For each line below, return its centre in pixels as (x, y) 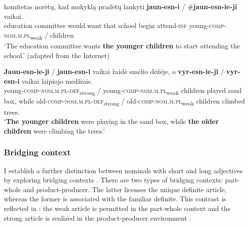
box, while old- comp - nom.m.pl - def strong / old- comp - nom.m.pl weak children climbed (124, 102)
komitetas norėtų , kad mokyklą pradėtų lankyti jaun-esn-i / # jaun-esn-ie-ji (121, 6)
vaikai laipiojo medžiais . (57, 81)
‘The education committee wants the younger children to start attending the (122, 45)
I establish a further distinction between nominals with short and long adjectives (123, 170)
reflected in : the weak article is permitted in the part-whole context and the (117, 208)
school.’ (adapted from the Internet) (57, 55)
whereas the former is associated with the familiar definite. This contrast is (115, 199)
